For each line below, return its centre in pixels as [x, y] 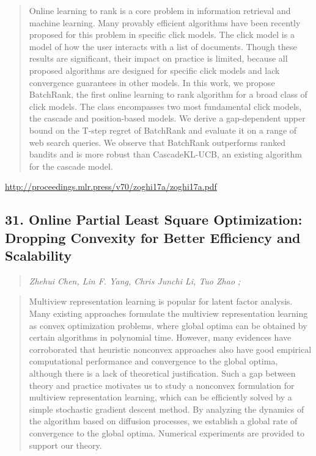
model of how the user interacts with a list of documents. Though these [163, 46]
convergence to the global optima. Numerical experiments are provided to [167, 433]
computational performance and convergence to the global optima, [153, 361]
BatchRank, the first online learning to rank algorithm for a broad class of [168, 94]
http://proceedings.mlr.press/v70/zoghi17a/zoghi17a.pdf [111, 186]
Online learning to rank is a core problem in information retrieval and [160, 10]
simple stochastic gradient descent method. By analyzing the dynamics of [167, 409]
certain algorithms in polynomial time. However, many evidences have [160, 337]
